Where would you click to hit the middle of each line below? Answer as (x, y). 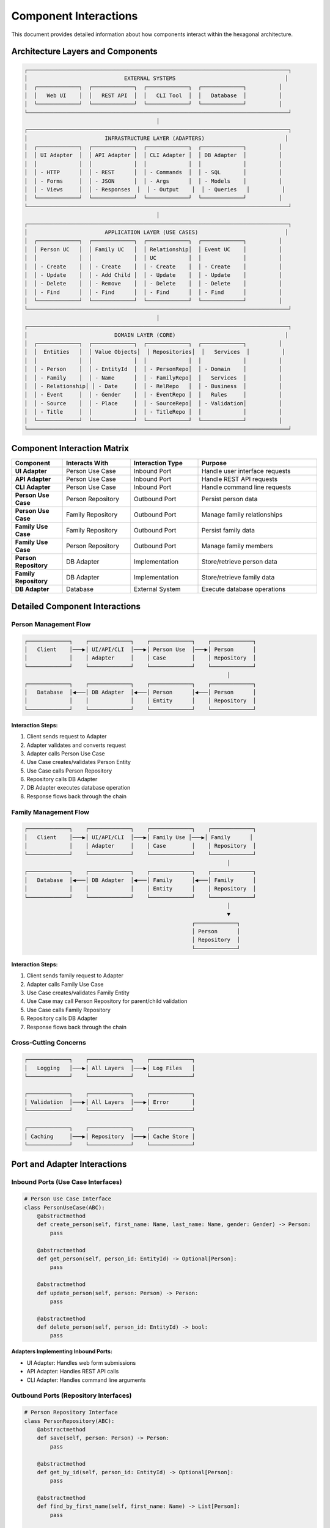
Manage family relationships (242, 515)
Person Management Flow (51, 624)
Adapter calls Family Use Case (65, 984)
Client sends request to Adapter (67, 736)
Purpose (214, 463)
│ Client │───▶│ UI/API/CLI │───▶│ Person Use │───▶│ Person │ (140, 650)
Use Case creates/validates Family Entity (78, 993)
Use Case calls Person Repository (69, 771)
